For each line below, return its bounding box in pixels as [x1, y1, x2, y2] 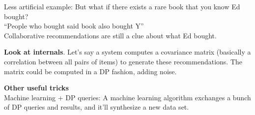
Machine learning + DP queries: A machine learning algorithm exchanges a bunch [4, 92, 251, 102]
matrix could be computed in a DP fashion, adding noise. [4, 66, 177, 76]
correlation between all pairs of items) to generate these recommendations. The [4, 56, 243, 66]
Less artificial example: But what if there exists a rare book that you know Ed [4, 1, 240, 11]
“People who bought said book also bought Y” [4, 21, 144, 31]
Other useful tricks [4, 83, 69, 93]
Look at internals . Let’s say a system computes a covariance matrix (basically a [4, 47, 251, 57]
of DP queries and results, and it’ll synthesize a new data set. [4, 102, 189, 112]
